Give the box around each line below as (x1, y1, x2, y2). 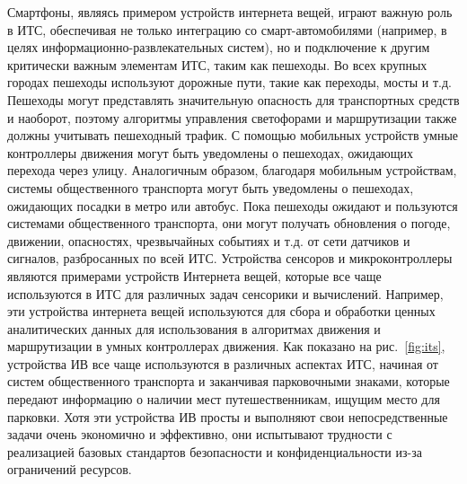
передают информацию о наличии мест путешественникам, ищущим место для (7, 390, 440, 409)
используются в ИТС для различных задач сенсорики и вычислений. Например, (7, 284, 444, 303)
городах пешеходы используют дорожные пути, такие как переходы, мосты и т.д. (7, 73, 452, 92)
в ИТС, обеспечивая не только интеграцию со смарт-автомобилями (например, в (7, 20, 447, 39)
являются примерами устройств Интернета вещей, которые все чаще (7, 266, 382, 285)
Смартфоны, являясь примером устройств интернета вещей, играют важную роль (7, 3, 453, 21)
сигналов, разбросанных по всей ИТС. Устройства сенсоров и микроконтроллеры (7, 249, 453, 268)
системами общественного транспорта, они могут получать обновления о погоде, (7, 214, 451, 233)
